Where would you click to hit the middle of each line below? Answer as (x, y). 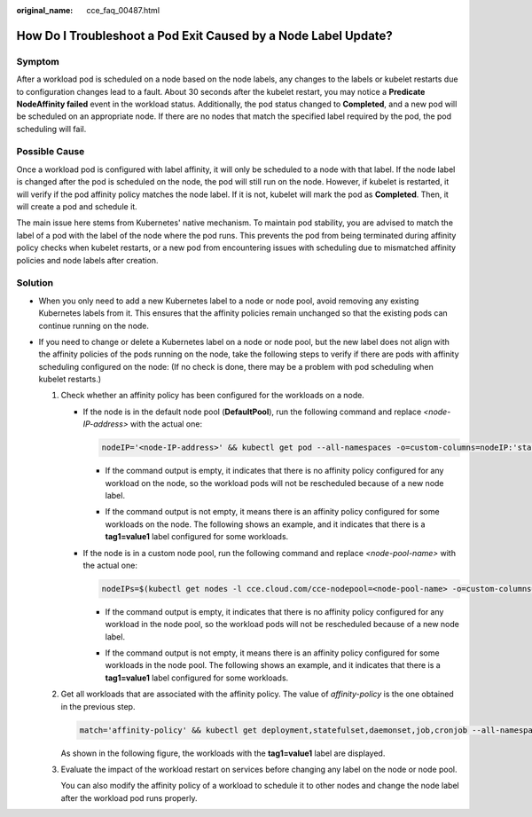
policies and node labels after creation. (87, 260)
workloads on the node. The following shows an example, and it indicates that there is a (265, 524)
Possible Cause (51, 152)
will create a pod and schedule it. (77, 207)
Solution (35, 283)
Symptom (38, 61)
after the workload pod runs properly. (129, 797)
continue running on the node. (94, 326)
